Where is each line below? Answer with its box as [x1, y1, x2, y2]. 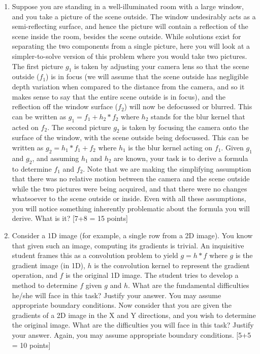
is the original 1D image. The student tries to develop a [66, 270, 239, 280]
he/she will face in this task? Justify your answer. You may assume [12, 289, 221, 300]
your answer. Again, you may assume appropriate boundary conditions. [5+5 [12, 330, 251, 340]
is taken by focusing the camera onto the [122, 121, 249, 132]
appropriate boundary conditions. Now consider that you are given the [12, 300, 232, 310]
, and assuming [32, 152, 79, 163]
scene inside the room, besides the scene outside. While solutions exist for [12, 30, 241, 41]
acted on [12, 121, 39, 132]
